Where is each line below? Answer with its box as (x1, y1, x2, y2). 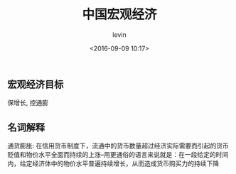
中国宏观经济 (81, 6, 157, 23)
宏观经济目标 (7, 78, 64, 90)
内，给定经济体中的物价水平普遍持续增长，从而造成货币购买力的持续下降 (7, 159, 219, 168)
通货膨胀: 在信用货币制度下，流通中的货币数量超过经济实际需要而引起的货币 (7, 141, 229, 150)
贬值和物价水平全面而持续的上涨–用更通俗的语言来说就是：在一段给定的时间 (7, 151, 229, 159)
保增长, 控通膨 (7, 99, 48, 107)
